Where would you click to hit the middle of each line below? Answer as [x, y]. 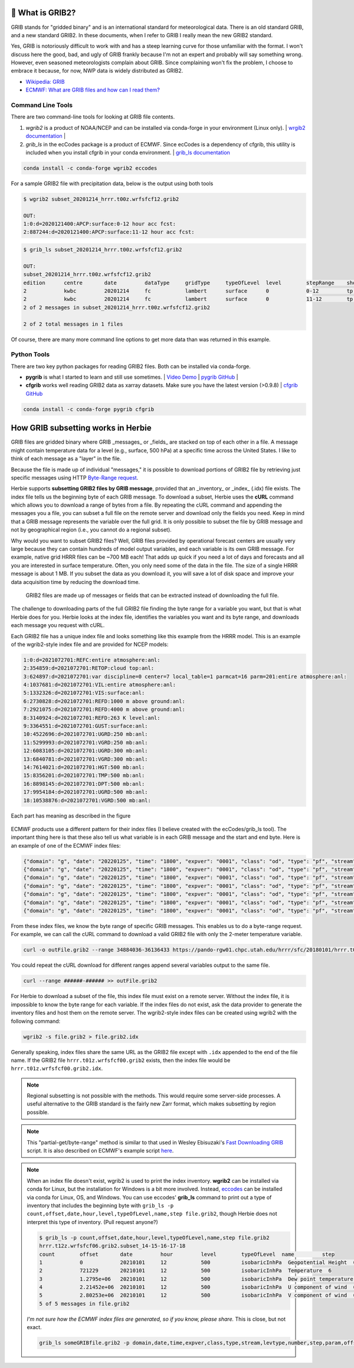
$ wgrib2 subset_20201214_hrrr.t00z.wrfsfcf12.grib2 [101, 199]
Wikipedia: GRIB [45, 81]
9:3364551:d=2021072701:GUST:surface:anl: [86, 726]
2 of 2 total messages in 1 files [73, 324]
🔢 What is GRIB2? [43, 13]
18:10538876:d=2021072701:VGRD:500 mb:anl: [87, 800]
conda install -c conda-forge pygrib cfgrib [89, 409]
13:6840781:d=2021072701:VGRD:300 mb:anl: [86, 759]
